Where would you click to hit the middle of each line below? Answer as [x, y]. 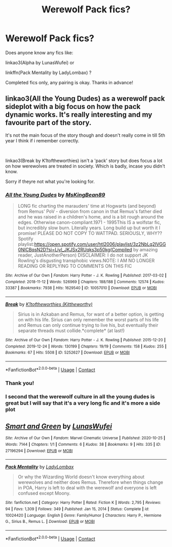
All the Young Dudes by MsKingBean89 [55, 195]
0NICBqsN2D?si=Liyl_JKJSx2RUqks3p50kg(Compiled [75, 250]
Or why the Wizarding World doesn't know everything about [81, 477]
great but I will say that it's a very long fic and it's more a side [83, 403]
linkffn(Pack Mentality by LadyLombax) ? [48, 72]
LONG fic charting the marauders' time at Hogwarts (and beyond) [87, 206]
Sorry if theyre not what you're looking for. [50, 181]
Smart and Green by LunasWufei [59, 426]
